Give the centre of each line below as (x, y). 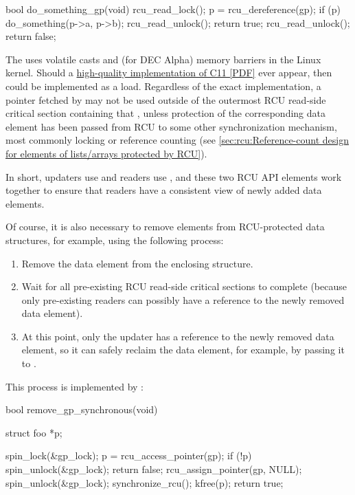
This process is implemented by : (75, 386)
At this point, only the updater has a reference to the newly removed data (178, 336)
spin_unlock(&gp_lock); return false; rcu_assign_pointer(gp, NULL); (154, 469)
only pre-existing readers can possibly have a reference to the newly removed (183, 299)
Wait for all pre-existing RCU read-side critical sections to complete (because (184, 286)
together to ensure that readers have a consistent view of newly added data (164, 190)
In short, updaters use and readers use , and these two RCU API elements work (174, 176)
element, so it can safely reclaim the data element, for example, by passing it (183, 350)
